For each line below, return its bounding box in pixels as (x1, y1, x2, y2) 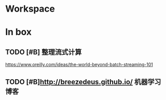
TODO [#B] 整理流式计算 (5, 48, 82, 56)
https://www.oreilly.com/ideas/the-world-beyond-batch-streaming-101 (5, 61, 153, 68)
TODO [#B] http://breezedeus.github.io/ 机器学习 (5, 77, 161, 86)
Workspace (5, 3, 55, 15)
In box (5, 26, 32, 38)
